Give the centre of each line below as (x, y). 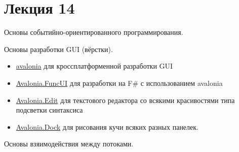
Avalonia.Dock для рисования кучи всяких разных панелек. (107, 126)
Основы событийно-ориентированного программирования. (94, 32)
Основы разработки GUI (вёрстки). (58, 49)
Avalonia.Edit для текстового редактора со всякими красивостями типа (125, 100)
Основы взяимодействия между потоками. (69, 144)
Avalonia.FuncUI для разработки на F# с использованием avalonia (119, 83)
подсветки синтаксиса (49, 110)
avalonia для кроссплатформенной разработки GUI (94, 66)
